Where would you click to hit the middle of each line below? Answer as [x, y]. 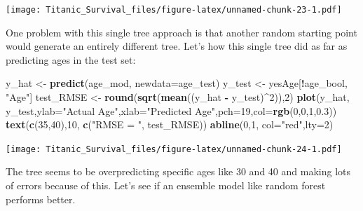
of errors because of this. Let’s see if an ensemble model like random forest [166, 185]
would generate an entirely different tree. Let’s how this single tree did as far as [177, 46]
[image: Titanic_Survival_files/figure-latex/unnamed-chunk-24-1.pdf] [174, 149]
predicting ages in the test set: [71, 59]
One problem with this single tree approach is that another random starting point [181, 32]
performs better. [41, 199]
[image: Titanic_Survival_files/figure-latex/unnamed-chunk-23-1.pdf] [174, 10]
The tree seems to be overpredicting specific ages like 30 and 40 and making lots [178, 171]
